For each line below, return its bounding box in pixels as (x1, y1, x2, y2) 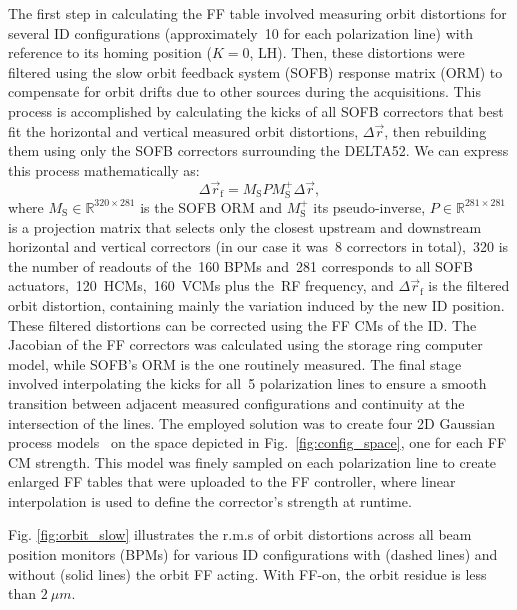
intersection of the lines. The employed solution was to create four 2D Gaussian (8, 412, 495, 433)
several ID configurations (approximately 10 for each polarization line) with (8, 22, 473, 43)
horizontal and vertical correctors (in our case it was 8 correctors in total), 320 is (8, 236, 509, 257)
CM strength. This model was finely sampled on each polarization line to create (8, 451, 497, 472)
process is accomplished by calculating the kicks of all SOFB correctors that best (8, 100, 504, 121)
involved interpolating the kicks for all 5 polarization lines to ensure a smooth (8, 373, 487, 394)
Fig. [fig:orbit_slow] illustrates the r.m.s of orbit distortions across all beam (8, 524, 472, 545)
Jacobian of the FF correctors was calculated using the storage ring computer (8, 334, 483, 355)
